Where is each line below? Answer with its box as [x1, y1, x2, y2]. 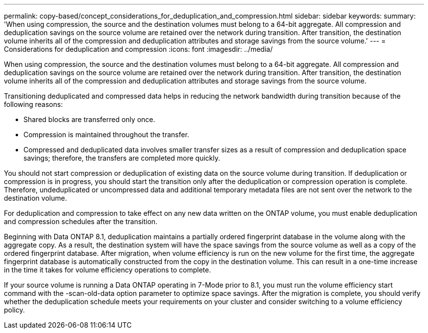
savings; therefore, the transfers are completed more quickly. [23, 154, 220, 162]
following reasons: [4, 100, 63, 108]
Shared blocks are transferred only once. [23, 115, 155, 124]
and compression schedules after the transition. [4, 217, 158, 226]
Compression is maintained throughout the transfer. [23, 130, 190, 139]
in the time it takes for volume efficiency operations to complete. [4, 266, 211, 274]
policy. [4, 306, 25, 314]
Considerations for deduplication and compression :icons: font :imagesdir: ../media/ [4, 45, 273, 53]
